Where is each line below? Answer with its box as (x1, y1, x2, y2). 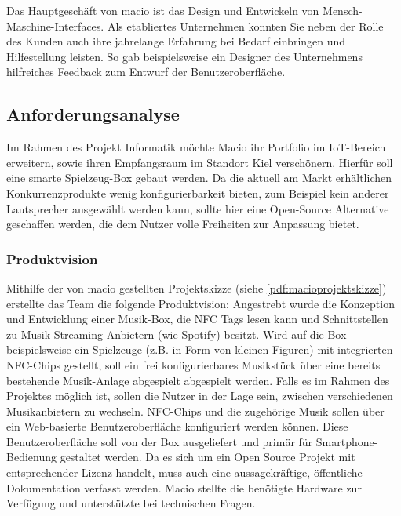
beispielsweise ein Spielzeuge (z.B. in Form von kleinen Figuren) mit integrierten (6, 341, 393, 358)
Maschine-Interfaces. (6, 17, 104, 34)
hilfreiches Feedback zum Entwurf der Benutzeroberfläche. (6, 64, 286, 80)
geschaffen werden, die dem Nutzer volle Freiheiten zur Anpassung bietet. (6, 216, 359, 232)
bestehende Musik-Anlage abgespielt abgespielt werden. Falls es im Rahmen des (6, 372, 390, 388)
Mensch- (323, 2, 363, 18)
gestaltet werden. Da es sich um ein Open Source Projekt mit (60, 449, 355, 465)
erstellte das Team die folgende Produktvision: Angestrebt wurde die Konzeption (6, 295, 395, 311)
